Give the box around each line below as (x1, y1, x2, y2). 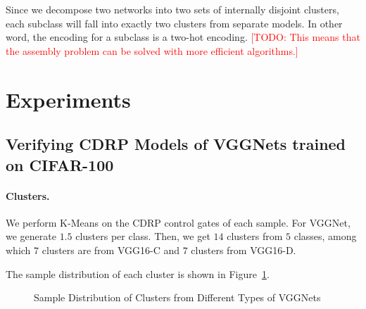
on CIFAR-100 (6, 153, 114, 175)
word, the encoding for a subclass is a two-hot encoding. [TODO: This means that (6, 30, 360, 44)
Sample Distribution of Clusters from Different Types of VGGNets (34, 290, 321, 305)
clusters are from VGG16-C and (42, 242, 180, 257)
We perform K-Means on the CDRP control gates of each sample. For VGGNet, (6, 215, 351, 229)
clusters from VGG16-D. (191, 242, 296, 257)
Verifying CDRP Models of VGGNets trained (6, 133, 346, 155)
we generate (6, 229, 56, 244)
